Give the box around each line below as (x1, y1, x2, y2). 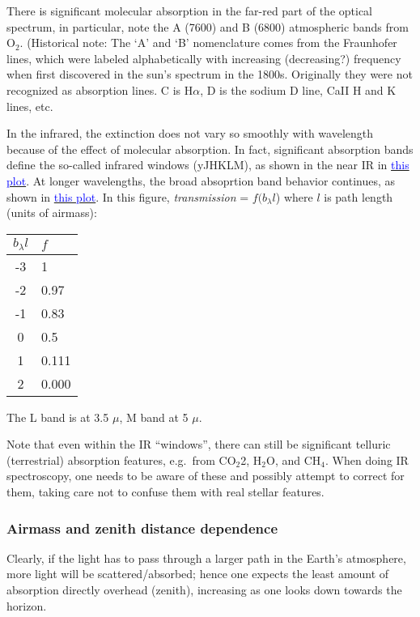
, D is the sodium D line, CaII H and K (200, 81, 397, 98)
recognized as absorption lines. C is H (6, 81, 193, 98)
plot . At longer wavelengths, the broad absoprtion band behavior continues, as (6, 172, 396, 189)
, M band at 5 (119, 408, 189, 425)
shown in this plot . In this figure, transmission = (6, 188, 249, 205)
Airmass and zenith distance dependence (6, 517, 278, 538)
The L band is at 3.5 (6, 408, 109, 425)
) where (275, 188, 313, 205)
